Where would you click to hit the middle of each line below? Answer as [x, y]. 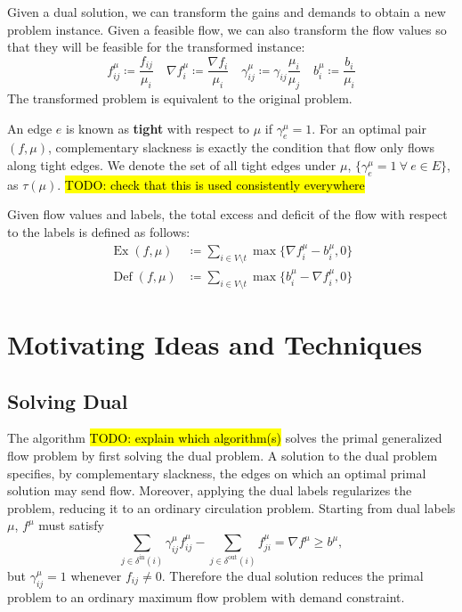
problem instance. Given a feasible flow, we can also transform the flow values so [227, 29]
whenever [96, 575]
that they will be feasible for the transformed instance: [156, 47]
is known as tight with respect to [158, 128]
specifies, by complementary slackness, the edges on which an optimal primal [217, 473]
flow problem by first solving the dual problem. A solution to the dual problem [223, 456]
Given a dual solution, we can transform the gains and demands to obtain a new [227, 12]
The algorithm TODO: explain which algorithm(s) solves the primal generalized [225, 438]
